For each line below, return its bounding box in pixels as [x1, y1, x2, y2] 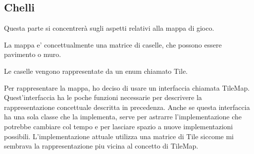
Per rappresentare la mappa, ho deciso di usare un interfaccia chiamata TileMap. [4, 82, 250, 93]
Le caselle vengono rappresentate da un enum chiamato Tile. [4, 65, 188, 76]
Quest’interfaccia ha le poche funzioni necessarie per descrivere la [4, 92, 202, 103]
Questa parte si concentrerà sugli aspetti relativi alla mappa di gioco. [4, 23, 214, 33]
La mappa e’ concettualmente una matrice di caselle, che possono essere [4, 39, 222, 50]
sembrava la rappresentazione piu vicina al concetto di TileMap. [4, 141, 199, 151]
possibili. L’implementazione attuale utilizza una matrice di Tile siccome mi [4, 131, 234, 141]
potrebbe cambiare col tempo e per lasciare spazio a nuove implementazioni [4, 121, 233, 131]
